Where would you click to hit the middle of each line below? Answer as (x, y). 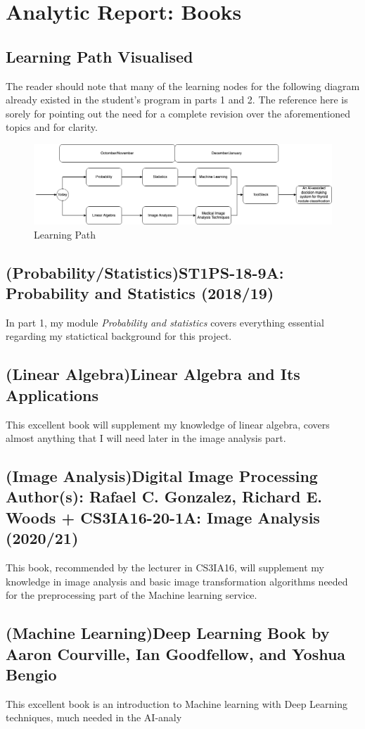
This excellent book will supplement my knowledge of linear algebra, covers (168, 424)
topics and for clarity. (52, 127)
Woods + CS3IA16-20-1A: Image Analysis (163, 517)
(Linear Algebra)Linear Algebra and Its (153, 374)
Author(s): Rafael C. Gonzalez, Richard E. (164, 496)
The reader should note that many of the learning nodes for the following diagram (183, 85)
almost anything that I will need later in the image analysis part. (146, 438)
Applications (52, 394)
